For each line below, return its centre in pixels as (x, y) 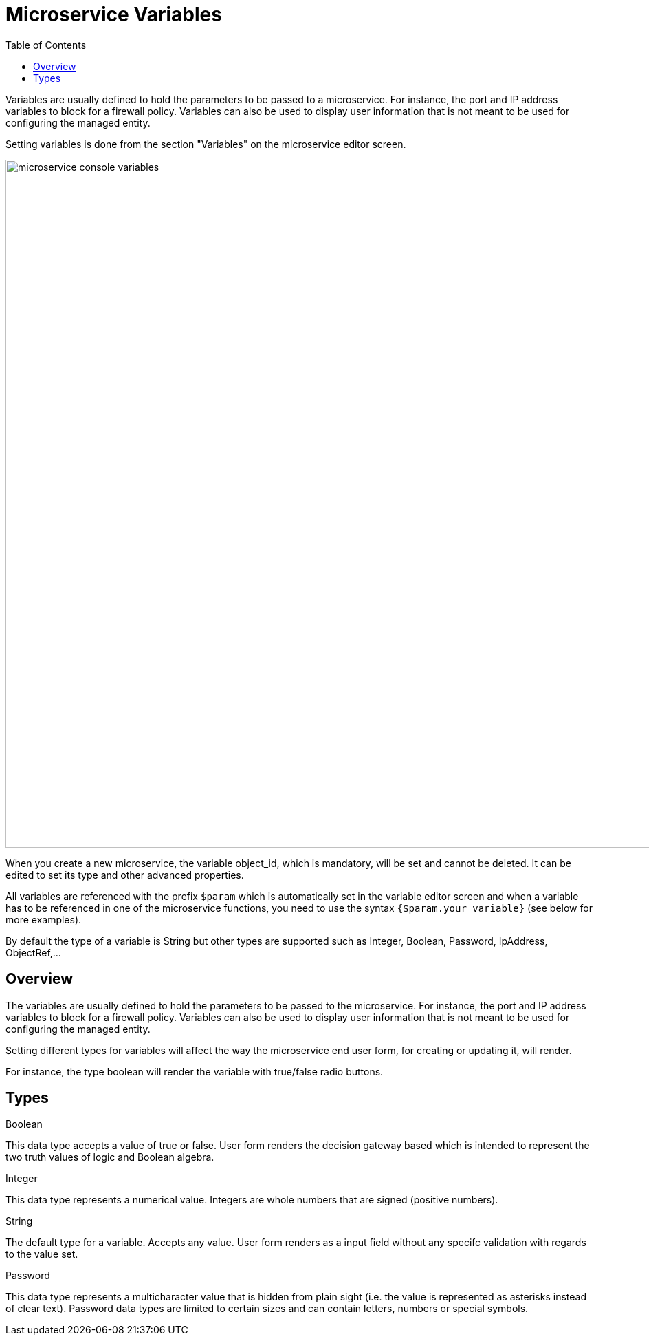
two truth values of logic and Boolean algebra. (110, 1157)
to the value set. (42, 1254)
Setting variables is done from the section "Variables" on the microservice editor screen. (206, 144)
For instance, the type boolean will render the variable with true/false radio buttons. (195, 1071)
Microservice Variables (114, 14)
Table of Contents (46, 45)
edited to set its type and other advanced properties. (125, 875)
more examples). (44, 919)
